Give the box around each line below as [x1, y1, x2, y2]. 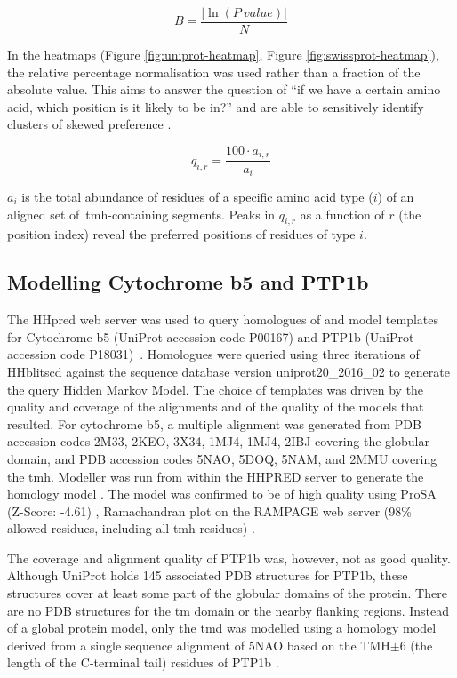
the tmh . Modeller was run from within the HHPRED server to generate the [7, 467, 424, 485]
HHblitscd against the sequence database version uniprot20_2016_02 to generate [7, 362, 450, 380]
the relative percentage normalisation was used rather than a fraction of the [7, 62, 421, 81]
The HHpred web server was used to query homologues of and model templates [7, 310, 439, 329]
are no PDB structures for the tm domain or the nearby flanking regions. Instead [7, 601, 450, 619]
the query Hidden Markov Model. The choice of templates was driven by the [7, 379, 424, 398]
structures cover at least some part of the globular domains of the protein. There [7, 584, 447, 602]
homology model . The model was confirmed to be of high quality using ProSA [7, 484, 437, 503]
